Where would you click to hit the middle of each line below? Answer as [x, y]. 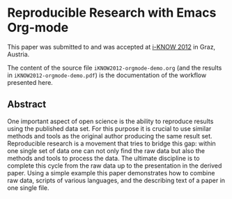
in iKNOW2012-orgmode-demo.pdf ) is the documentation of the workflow [107, 75]
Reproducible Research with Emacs [112, 13]
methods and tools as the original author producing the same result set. [110, 136]
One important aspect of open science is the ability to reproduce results [110, 121]
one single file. [29, 188]
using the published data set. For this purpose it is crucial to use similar [109, 128]
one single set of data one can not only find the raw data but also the [106, 150]
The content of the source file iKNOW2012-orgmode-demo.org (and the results [115, 67]
